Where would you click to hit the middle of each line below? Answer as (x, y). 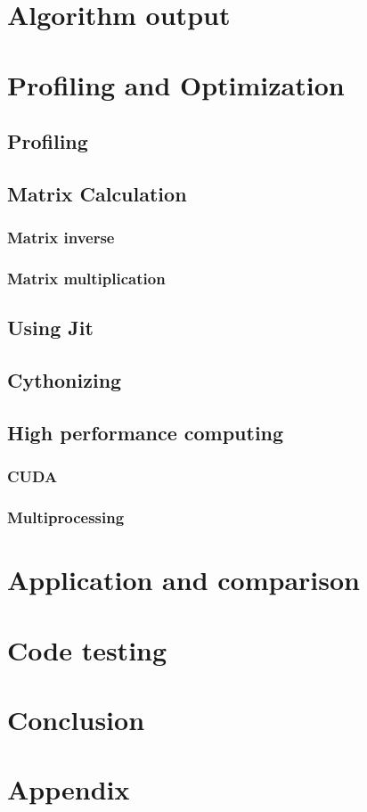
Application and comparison (183, 580)
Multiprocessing (66, 517)
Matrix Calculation (97, 193)
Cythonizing (65, 380)
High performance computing (146, 432)
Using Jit (50, 328)
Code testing (87, 649)
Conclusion (76, 719)
